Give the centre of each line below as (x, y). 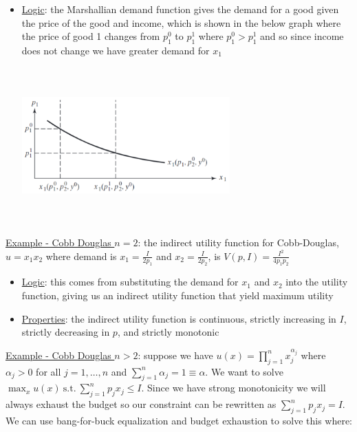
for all (48, 371)
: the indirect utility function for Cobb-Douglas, (238, 242)
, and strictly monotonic (168, 332)
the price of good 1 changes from (91, 36)
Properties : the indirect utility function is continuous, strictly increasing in (179, 318)
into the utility (317, 282)
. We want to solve (244, 371)
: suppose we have (175, 355)
